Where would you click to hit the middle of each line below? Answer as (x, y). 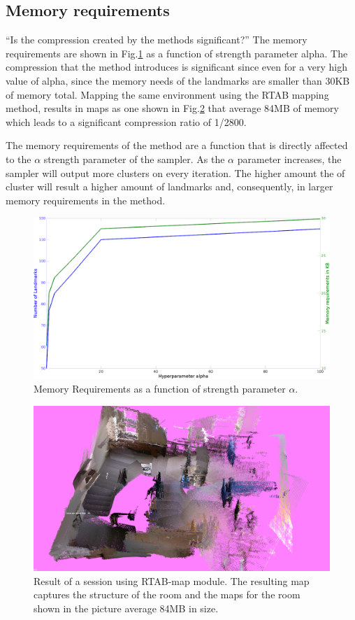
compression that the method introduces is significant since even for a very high (177, 67)
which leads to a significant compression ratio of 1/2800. (126, 121)
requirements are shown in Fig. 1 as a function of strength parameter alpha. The (177, 53)
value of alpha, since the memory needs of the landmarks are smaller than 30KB (178, 80)
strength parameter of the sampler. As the (134, 158)
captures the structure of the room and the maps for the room (167, 594)
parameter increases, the (289, 158)
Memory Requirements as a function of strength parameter (160, 388)
